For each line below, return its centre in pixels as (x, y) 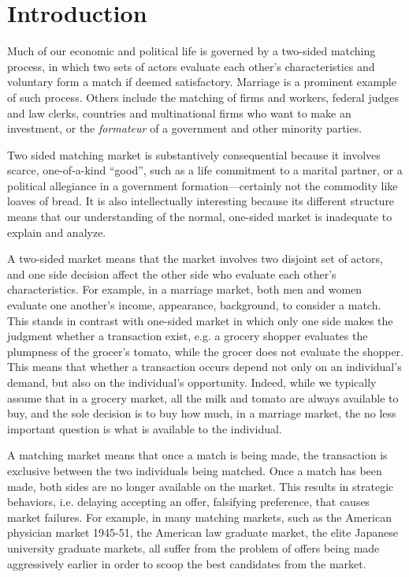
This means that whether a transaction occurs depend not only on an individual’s (204, 367)
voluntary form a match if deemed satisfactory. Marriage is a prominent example (202, 82)
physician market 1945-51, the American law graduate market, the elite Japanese (203, 532)
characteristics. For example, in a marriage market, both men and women (185, 289)
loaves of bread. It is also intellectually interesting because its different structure (201, 201)
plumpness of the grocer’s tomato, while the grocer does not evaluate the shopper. (206, 351)
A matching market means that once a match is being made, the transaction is (197, 455)
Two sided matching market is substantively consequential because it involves (194, 154)
